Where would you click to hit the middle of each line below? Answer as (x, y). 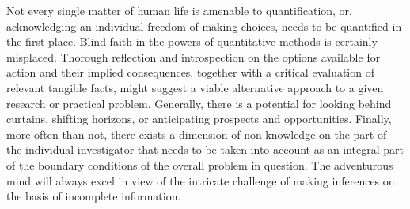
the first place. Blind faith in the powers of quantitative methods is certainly (192, 41)
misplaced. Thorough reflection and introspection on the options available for (194, 56)
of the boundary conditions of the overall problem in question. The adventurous (200, 164)
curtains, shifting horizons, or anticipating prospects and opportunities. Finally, (199, 119)
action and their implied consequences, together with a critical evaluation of (190, 72)
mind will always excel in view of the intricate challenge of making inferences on (201, 180)
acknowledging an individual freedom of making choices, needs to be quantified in (204, 26)
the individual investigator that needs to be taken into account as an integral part (205, 149)
